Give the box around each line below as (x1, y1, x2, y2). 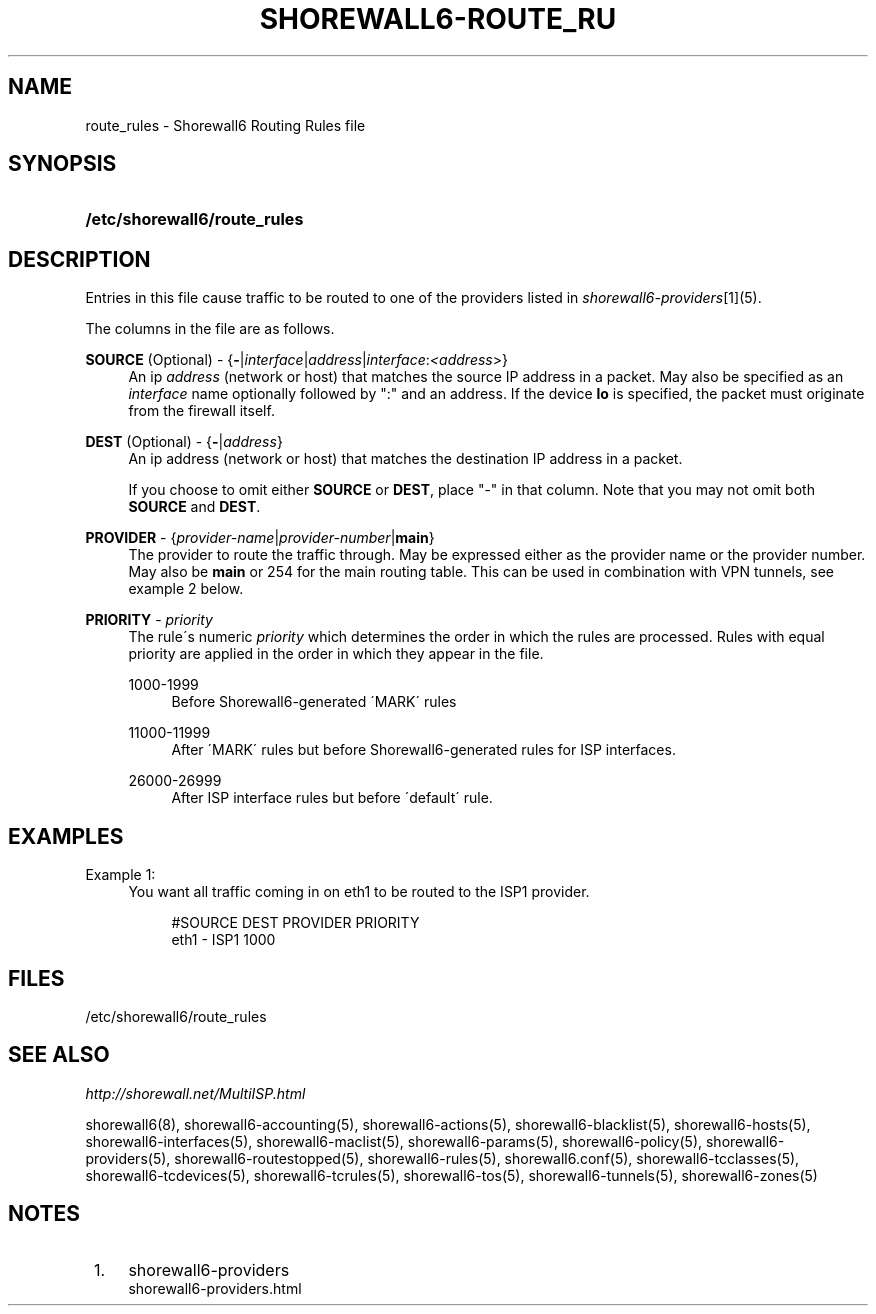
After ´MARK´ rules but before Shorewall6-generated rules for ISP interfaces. (171, 741, 676, 759)
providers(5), (85, 1149, 171, 1167)
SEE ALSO (8, 1042, 110, 1068)
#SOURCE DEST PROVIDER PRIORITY (171, 914, 420, 932)
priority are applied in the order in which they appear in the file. (128, 645, 544, 663)
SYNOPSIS (8, 151, 117, 177)
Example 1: (85, 866, 156, 884)
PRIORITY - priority (85, 611, 213, 629)
